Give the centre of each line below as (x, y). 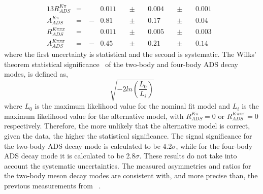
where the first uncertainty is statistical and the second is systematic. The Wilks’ (130, 54)
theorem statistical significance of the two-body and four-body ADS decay (121, 64)
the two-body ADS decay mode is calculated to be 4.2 (88, 145)
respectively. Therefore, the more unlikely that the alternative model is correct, (127, 126)
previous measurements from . (53, 186)
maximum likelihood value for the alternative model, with (94, 116)
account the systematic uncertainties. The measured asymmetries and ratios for (128, 165)
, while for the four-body (214, 145)
